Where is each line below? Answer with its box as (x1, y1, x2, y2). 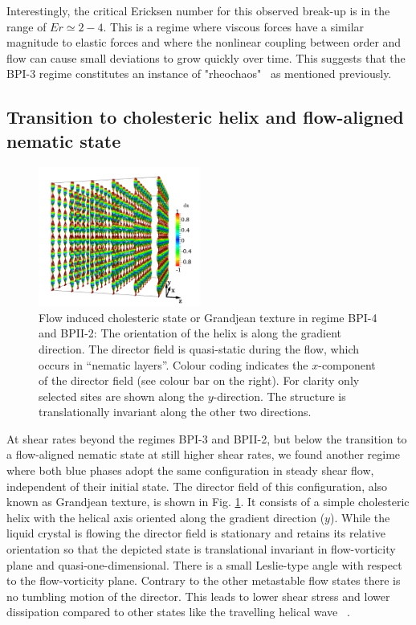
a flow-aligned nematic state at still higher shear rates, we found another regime (6, 446, 401, 463)
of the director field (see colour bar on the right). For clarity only (39, 372, 360, 389)
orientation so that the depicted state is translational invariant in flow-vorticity (6, 541, 396, 558)
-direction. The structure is (213, 387, 346, 404)
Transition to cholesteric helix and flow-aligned (6, 104, 404, 129)
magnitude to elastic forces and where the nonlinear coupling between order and (6, 34, 402, 51)
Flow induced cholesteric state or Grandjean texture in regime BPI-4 (39, 308, 377, 325)
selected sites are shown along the (39, 387, 205, 404)
